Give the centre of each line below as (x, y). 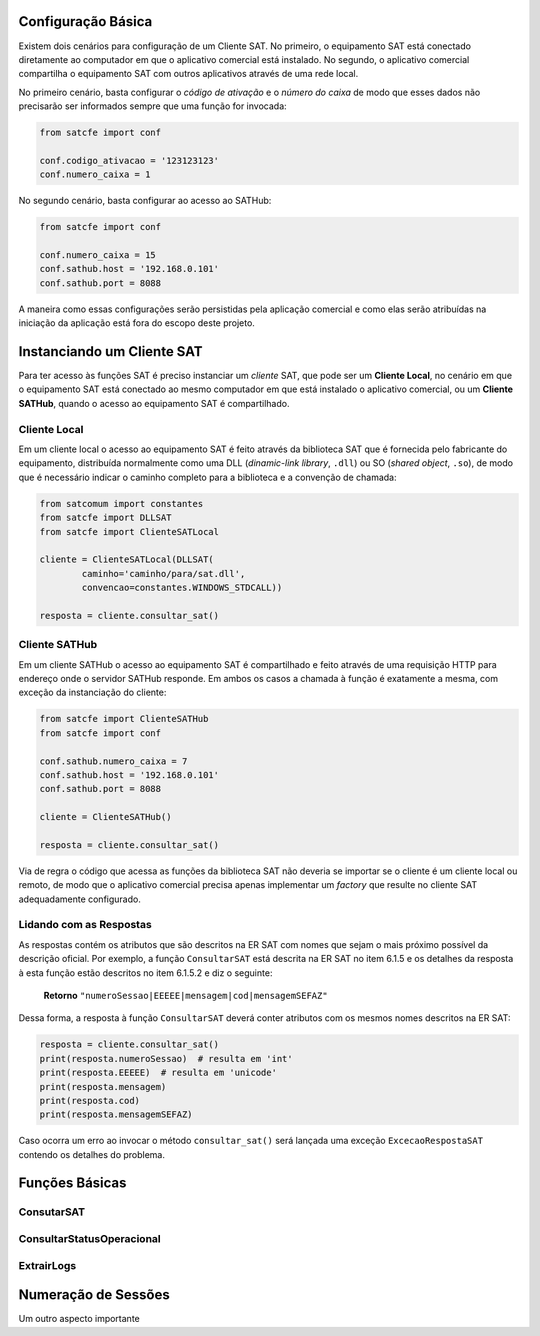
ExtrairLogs (47, 1265)
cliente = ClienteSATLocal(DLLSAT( (126, 559)
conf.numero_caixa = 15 (98, 254)
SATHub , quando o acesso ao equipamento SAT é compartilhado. (154, 403)
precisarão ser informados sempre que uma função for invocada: (152, 106)
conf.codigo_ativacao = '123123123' (129, 160)
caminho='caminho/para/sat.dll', (163, 573)
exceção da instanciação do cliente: (92, 692)
